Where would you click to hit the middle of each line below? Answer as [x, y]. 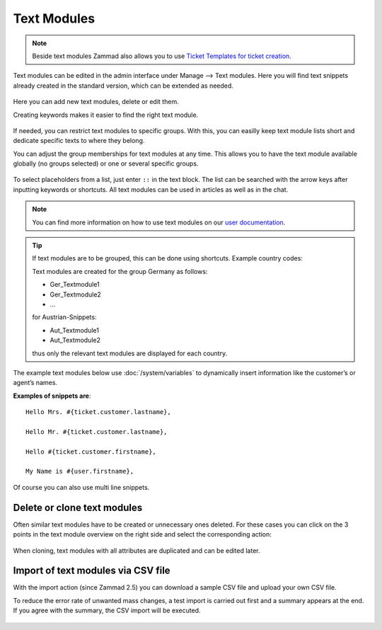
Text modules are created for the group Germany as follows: [120, 271]
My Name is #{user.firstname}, [80, 471]
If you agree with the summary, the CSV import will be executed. [107, 611]
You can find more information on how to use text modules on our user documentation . [159, 222]
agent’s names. [35, 383]
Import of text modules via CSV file [92, 571]
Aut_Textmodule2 [75, 340]
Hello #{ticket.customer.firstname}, [91, 452]
